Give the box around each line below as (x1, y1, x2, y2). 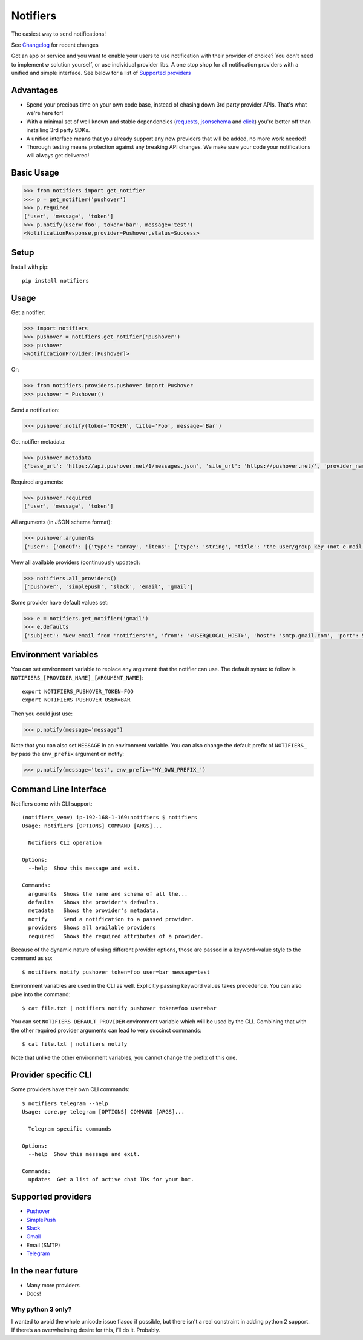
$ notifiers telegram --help (22, 1100, 108, 1107)
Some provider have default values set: (11, 599, 109, 606)
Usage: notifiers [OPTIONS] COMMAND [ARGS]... (22, 823, 163, 829)
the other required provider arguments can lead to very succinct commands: (11, 1026, 202, 1034)
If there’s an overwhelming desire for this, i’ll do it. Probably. (11, 1326, 160, 1333)
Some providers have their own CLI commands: (11, 1086, 130, 1093)
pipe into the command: (11, 990, 71, 998)
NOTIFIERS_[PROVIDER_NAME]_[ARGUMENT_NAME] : (11, 674, 144, 681)
